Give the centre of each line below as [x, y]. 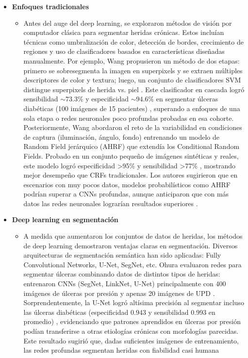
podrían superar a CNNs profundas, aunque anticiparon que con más [126, 194]
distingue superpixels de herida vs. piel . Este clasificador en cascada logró [134, 89]
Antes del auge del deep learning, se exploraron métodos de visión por [128, 23]
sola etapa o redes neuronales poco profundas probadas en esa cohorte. [129, 118]
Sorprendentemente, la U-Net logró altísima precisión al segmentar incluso [134, 302]
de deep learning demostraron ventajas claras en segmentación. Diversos [131, 245]
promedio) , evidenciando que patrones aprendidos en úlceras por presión [132, 321]
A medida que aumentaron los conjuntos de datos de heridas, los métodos [133, 236]
